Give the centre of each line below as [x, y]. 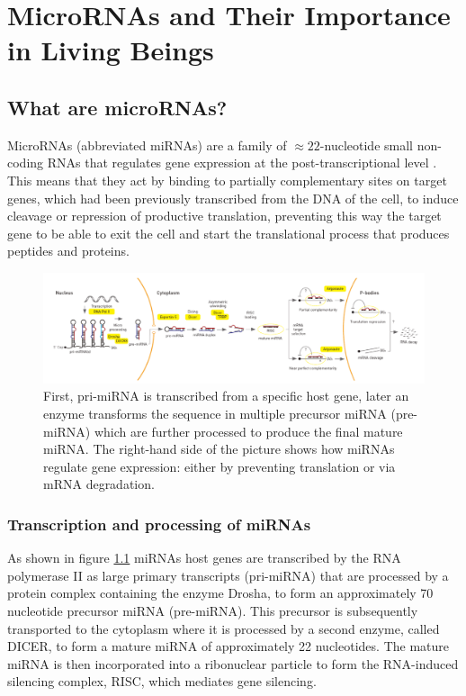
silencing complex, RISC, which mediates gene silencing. [162, 681]
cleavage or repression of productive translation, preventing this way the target [224, 216]
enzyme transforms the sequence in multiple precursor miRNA [215, 414]
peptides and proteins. [68, 251]
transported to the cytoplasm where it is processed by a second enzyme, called [224, 628]
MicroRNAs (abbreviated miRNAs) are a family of [147, 145]
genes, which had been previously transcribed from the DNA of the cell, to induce [233, 198]
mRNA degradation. [99, 484]
